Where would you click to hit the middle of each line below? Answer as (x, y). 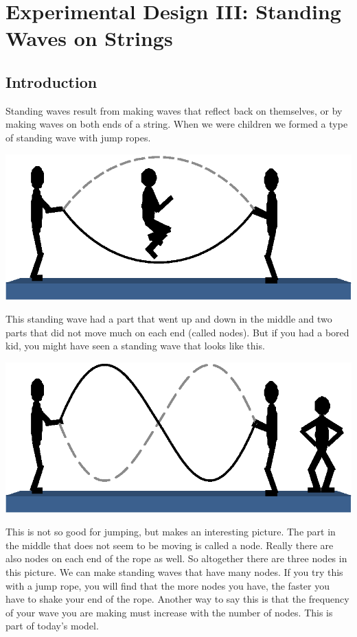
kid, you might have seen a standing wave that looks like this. (135, 346)
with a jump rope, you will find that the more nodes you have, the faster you (168, 585)
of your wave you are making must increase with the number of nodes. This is (169, 612)
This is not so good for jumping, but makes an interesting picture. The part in (171, 532)
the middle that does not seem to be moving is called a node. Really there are (170, 545)
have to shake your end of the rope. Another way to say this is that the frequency (177, 599)
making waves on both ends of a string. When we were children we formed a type (177, 124)
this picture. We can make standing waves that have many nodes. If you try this (174, 572)
